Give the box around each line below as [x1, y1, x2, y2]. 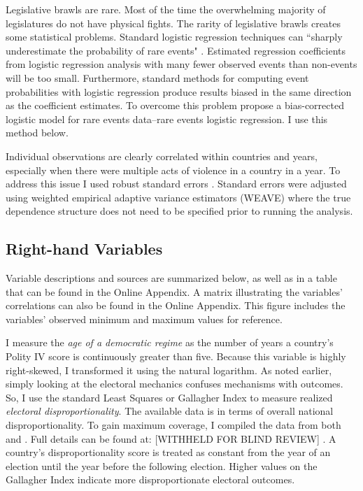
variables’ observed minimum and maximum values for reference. [6, 311, 283, 326]
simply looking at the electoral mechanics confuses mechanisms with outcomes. [6, 376, 343, 391]
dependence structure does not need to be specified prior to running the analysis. [6, 204, 353, 218]
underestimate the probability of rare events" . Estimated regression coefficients [6, 43, 346, 57]
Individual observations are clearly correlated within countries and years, [6, 148, 318, 163]
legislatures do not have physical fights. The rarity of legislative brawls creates [6, 15, 341, 30]
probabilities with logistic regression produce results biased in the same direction [6, 84, 352, 99]
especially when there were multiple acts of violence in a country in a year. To [6, 162, 341, 177]
